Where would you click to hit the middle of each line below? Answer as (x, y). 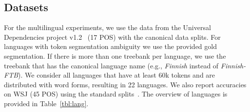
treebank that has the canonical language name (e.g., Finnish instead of (111, 65)
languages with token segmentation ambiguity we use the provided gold (110, 46)
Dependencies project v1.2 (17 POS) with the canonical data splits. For (112, 37)
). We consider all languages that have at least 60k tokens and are (117, 75)
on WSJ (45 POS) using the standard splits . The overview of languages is (116, 94)
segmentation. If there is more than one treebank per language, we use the (115, 56)
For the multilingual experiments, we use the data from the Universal (107, 27)
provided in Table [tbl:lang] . (46, 103)
